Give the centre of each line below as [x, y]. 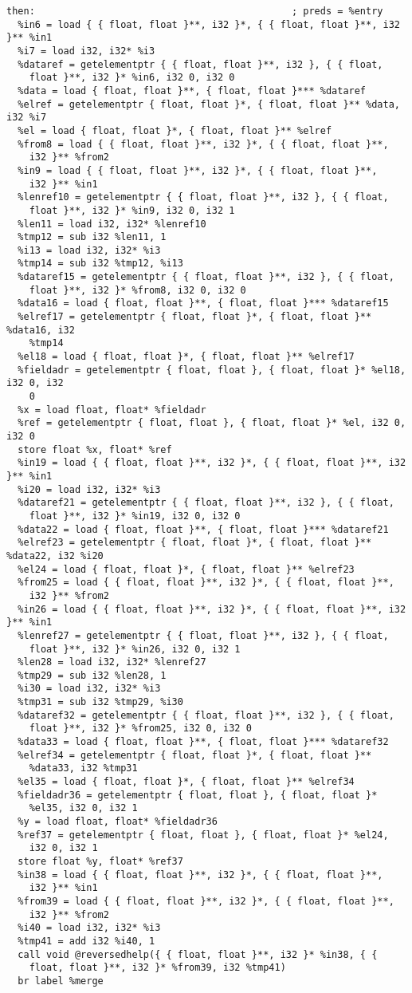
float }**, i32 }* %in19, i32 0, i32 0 [135, 516]
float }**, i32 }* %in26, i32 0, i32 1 [135, 649]
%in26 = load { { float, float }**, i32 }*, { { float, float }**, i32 [212, 609]
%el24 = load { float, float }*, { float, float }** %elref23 [186, 569]
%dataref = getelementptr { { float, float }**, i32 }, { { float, [200, 64]
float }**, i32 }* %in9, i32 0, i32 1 [132, 210]
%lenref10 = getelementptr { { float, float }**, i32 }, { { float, [203, 197]
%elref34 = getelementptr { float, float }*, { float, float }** [195, 755]
